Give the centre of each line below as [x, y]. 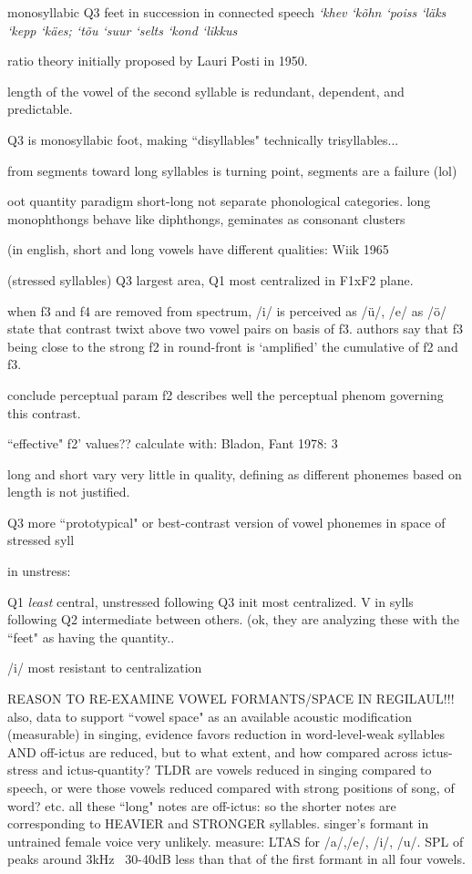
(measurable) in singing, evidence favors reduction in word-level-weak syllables [226, 734]
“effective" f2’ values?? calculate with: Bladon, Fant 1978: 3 [173, 443]
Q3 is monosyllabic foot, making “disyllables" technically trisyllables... [203, 139]
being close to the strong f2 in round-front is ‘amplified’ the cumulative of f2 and [233, 346]
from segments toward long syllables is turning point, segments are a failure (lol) [232, 170]
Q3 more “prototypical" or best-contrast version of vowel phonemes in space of [226, 522]
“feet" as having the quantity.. [91, 637]
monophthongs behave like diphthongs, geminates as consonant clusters [206, 218]
